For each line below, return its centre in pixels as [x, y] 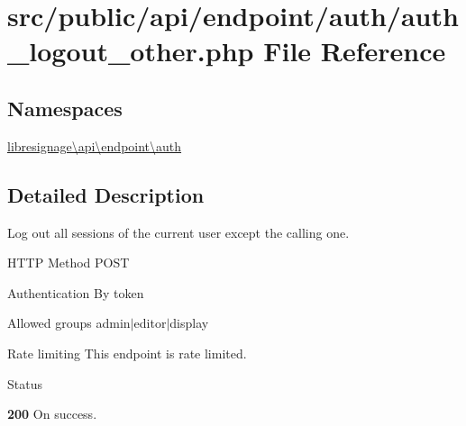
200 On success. [52, 414]
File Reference [355, 51]
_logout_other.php [131, 51]
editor [150, 323]
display [189, 323]
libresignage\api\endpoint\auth [95, 145]
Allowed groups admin [69, 323]
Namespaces [65, 108]
